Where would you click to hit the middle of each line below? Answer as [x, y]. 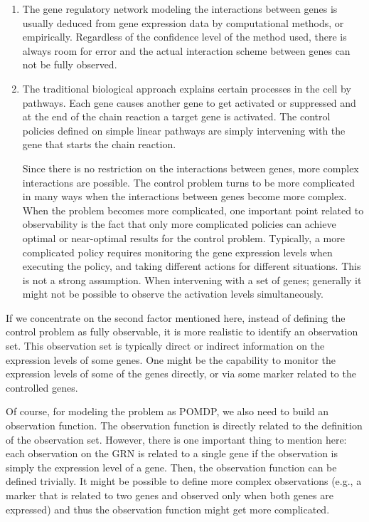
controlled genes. [42, 387]
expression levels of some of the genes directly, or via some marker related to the [181, 374]
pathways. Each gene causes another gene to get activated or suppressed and [189, 102]
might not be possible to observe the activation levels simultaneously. [173, 294]
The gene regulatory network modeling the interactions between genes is [180, 9]
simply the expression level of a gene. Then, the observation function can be [171, 467]
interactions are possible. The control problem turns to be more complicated [188, 182]
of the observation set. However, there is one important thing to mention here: [176, 439]
